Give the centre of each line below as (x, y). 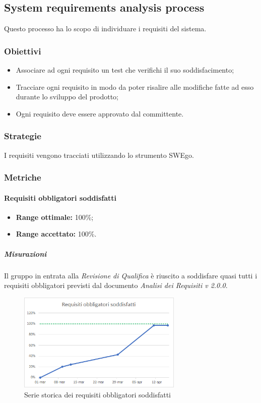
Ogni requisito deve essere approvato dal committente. (100, 113)
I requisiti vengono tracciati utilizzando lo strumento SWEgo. (99, 155)
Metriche (23, 177)
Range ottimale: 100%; (55, 217)
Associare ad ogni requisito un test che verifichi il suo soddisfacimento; (125, 70)
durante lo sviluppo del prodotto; (67, 97)
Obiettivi (23, 51)
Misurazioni (25, 253)
